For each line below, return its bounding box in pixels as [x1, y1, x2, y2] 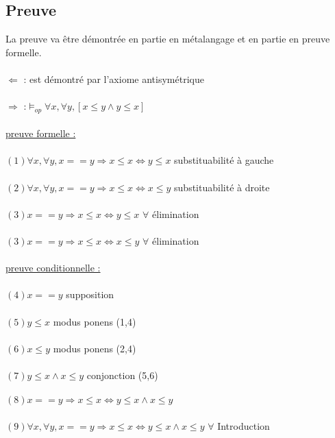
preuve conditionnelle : [5, 260, 101, 275]
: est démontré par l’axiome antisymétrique [23, 71, 204, 86]
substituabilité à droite [174, 180, 270, 194]
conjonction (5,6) [86, 367, 158, 382]
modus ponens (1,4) [53, 314, 136, 328]
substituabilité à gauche [174, 153, 274, 167]
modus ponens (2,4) [53, 341, 136, 355]
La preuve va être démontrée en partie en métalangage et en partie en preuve [5, 32, 330, 46]
